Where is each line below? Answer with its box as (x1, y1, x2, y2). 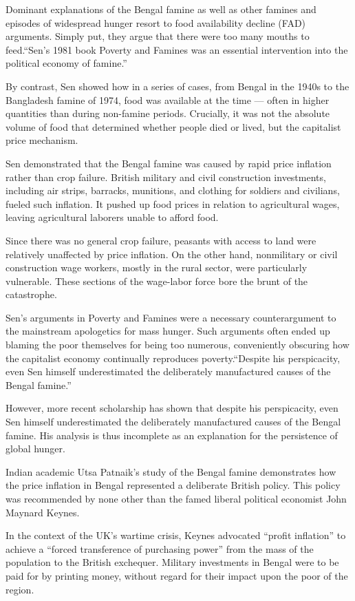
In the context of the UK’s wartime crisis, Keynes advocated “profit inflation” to (6, 528, 346, 542)
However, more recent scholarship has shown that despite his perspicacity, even (6, 401, 338, 415)
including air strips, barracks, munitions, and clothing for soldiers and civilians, (6, 183, 340, 198)
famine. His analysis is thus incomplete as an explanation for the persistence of (6, 428, 338, 442)
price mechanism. (6, 133, 78, 147)
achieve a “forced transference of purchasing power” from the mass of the (6, 541, 314, 556)
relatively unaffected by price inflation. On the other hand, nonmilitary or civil (6, 246, 338, 261)
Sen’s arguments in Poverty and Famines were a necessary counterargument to (6, 310, 336, 324)
